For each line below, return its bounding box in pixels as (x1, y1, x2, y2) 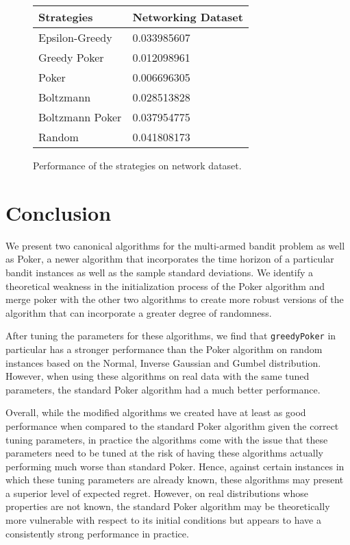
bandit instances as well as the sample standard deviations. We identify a (5, 265, 313, 279)
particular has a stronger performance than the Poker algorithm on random (5, 341, 323, 356)
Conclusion (5, 198, 112, 226)
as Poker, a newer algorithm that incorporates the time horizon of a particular (5, 252, 334, 266)
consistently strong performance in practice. (5, 526, 189, 540)
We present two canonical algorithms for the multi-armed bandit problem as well (5, 238, 345, 252)
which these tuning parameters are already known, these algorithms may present (5, 472, 344, 487)
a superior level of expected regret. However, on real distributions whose (5, 485, 308, 500)
